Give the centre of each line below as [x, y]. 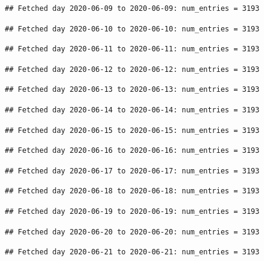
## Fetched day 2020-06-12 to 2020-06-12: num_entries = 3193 [132, 69]
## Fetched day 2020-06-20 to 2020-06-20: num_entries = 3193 [132, 232]
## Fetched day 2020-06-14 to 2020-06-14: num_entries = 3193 [132, 110]
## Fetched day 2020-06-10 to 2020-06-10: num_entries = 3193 [132, 29]
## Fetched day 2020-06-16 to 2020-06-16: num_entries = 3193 [132, 151]
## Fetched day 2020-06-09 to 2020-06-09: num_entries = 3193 [132, 8]
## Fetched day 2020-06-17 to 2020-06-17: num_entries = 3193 [132, 171]
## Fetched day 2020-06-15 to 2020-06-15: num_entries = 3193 [132, 130]
